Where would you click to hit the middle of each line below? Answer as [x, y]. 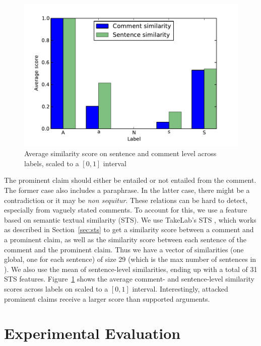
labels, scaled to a [52, 163]
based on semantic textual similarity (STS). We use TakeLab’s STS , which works [130, 219]
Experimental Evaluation [92, 333]
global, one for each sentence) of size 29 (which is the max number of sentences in [130, 259]
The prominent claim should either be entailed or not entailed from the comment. [130, 180]
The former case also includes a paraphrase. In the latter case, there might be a [127, 190]
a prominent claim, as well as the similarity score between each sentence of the [125, 239]
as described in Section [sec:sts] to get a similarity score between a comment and [129, 229]
